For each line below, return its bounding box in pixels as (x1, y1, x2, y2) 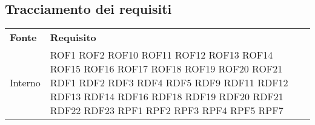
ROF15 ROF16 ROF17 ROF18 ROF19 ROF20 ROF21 (50, 62, 283, 76)
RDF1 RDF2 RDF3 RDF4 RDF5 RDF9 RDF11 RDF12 (50, 75, 288, 90)
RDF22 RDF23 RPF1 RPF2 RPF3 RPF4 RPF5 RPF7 (50, 103, 283, 118)
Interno (10, 75, 41, 90)
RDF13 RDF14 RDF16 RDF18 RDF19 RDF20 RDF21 (50, 89, 283, 104)
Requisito (50, 30, 96, 45)
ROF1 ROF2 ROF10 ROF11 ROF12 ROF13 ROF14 (50, 48, 273, 62)
